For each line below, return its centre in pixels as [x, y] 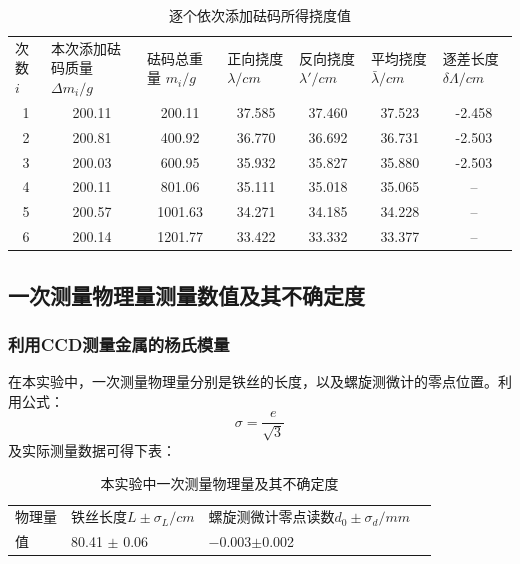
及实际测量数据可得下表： [92, 449]
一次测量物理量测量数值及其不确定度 [186, 294]
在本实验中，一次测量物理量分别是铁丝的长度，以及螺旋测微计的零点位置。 [253, 381]
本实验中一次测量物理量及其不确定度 [219, 483]
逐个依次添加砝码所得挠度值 [260, 15]
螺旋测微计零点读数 [271, 516]
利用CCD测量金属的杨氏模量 [119, 343]
